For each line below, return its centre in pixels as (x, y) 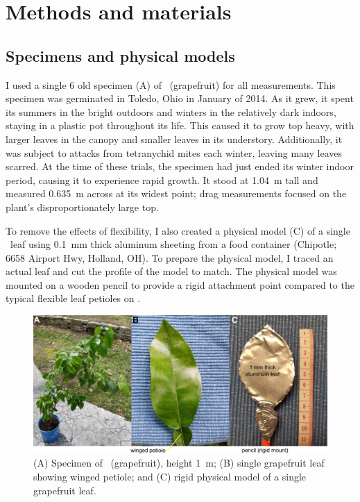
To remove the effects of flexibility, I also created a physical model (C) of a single (178, 230)
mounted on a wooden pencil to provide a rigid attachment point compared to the (180, 284)
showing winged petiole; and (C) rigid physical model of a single (170, 477)
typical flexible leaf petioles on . (73, 298)
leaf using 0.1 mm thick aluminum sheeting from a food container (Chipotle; (173, 244)
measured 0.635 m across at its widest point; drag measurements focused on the (176, 193)
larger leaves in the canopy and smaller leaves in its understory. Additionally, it (174, 139)
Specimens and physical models (120, 55)
